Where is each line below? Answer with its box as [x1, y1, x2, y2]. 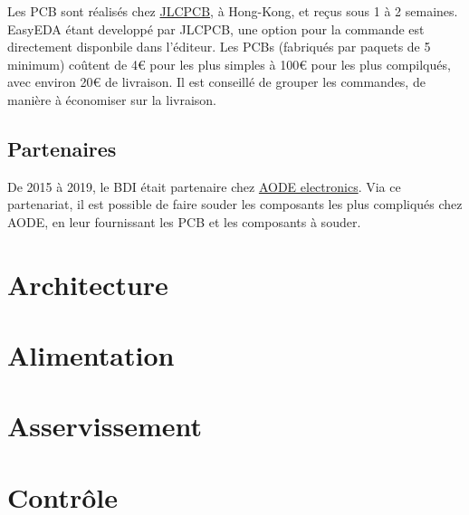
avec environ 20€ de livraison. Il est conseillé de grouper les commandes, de [7, 72, 426, 91]
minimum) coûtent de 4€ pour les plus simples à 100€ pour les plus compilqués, [7, 54, 451, 73]
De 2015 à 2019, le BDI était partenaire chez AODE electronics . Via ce [7, 176, 401, 196]
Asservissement [7, 407, 202, 444]
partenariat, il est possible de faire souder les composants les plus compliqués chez [7, 195, 463, 214]
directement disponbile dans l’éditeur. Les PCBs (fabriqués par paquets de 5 [7, 37, 431, 56]
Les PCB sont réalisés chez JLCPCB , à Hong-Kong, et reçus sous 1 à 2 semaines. [7, 2, 458, 20]
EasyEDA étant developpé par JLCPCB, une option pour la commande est [7, 19, 425, 38]
